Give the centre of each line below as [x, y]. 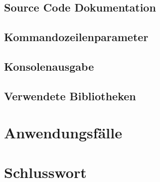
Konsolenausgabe [49, 66]
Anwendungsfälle [63, 133]
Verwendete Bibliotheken [70, 96]
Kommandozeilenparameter [76, 37]
